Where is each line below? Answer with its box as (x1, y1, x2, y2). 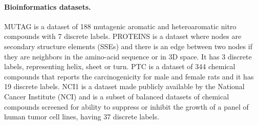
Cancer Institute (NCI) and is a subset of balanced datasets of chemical (4, 91, 229, 101)
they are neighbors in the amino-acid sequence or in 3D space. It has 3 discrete (4, 51, 252, 61)
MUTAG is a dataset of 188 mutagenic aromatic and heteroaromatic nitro (4, 20, 236, 31)
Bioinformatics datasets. (4, 1, 91, 12)
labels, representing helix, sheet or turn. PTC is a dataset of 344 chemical (4, 61, 235, 72)
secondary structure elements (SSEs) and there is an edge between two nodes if (4, 40, 252, 51)
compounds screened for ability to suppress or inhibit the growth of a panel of (4, 101, 249, 112)
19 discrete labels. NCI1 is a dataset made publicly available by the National (4, 81, 245, 92)
